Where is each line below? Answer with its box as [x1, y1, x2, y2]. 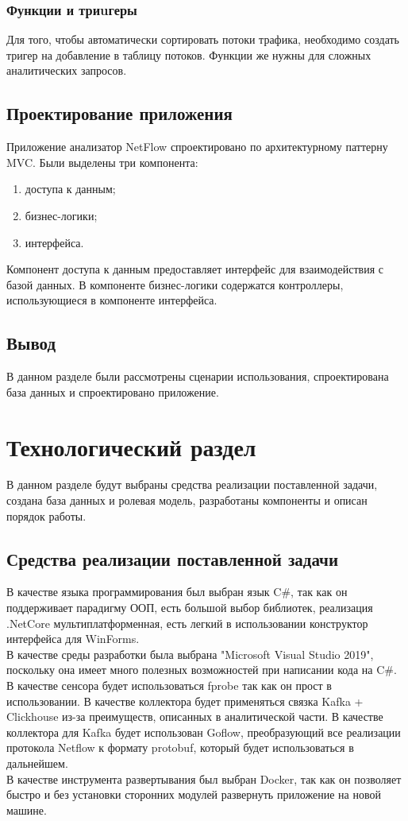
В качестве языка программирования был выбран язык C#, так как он [6, 583, 348, 600]
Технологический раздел [6, 430, 256, 463]
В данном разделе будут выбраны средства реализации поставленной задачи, [6, 476, 378, 493]
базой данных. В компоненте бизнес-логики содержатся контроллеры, [6, 276, 344, 292]
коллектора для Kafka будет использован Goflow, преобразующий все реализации [6, 723, 401, 740]
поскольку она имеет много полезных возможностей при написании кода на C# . [6, 661, 397, 678]
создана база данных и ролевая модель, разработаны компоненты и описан [6, 492, 368, 509]
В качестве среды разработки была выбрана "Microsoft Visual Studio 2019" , [6, 645, 374, 662]
